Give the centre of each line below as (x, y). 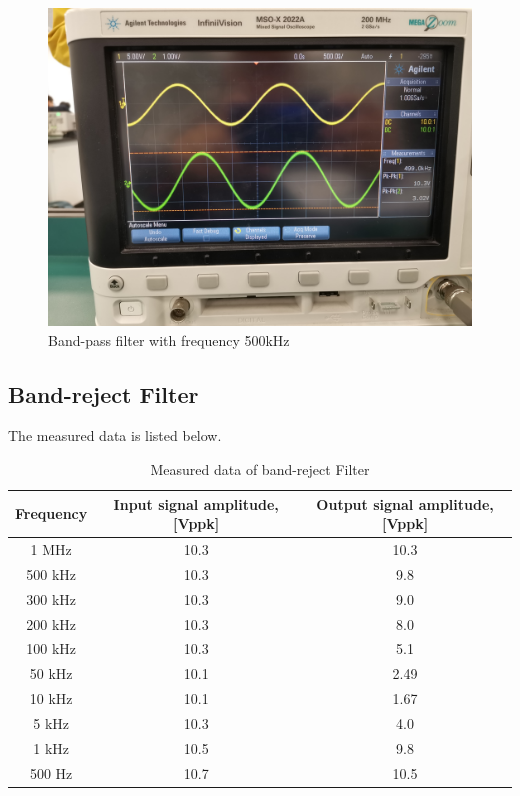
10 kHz (51, 698)
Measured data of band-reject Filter (260, 468)
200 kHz (51, 623)
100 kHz (51, 648)
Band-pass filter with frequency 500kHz (169, 339)
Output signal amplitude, (405, 503)
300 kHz (51, 598)
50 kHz (51, 673)
